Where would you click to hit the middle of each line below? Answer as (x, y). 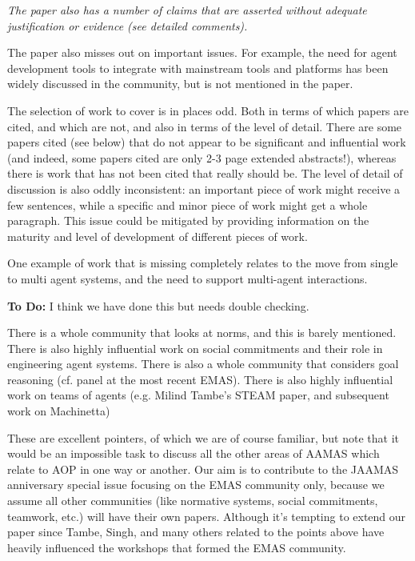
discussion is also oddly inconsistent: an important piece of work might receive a (204, 188)
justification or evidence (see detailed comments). (128, 25)
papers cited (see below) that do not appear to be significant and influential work (207, 142)
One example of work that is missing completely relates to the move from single (203, 263)
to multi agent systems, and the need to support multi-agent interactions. (188, 278)
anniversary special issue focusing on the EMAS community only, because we (196, 485)
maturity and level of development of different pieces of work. (158, 236)
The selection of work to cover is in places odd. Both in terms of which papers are (208, 110)
